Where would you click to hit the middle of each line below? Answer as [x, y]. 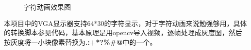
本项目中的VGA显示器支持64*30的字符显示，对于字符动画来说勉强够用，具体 [125, 23]
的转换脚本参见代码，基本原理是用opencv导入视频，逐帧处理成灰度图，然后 [123, 32]
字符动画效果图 [47, 7]
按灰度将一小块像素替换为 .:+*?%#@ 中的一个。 [80, 42]
